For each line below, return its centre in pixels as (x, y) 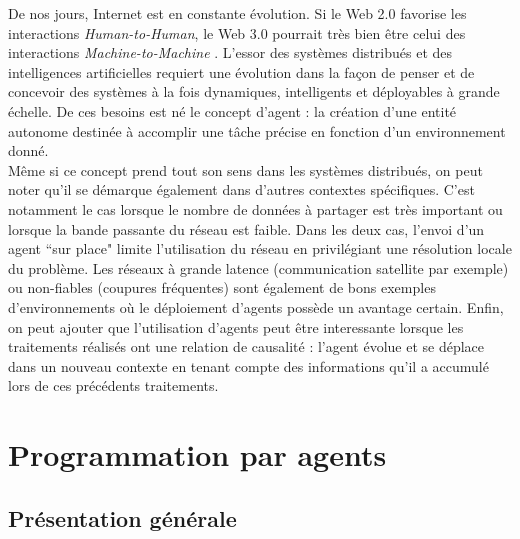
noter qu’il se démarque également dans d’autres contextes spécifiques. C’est (241, 189)
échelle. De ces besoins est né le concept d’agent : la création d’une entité (232, 110)
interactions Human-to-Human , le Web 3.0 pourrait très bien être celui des (237, 32)
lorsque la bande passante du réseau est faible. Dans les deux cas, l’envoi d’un (246, 228)
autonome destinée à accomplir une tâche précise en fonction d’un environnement (257, 130)
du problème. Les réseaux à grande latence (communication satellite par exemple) (258, 267)
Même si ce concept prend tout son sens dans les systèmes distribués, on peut (245, 169)
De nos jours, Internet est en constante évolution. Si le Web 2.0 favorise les (237, 13)
